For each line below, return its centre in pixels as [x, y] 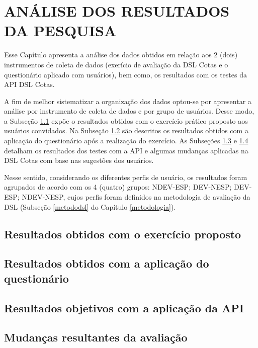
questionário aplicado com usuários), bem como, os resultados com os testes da [125, 74]
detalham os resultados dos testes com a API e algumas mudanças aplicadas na [126, 150]
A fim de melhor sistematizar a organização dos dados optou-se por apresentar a [128, 101]
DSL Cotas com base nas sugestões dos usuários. [79, 160]
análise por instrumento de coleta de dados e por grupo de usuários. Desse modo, [129, 111]
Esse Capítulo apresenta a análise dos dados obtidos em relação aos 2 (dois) [121, 55]
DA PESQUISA [60, 30]
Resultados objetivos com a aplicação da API [124, 308]
